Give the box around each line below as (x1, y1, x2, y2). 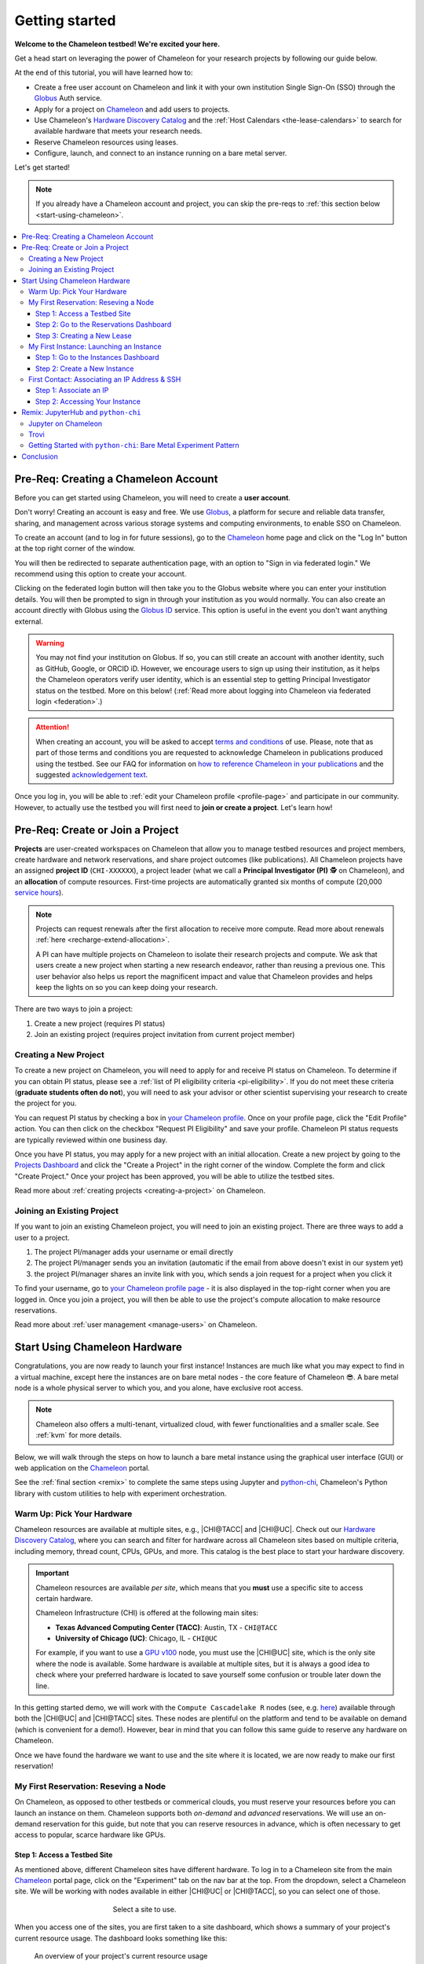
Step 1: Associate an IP (35, 386, 109, 395)
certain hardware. (35, 1593, 93, 1603)
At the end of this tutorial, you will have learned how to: (14, 68, 193, 78)
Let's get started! (14, 163, 71, 172)
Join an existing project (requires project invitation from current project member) (34, 1030, 295, 1039)
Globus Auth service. (34, 93, 102, 103)
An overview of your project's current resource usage (34, 1951, 208, 1961)
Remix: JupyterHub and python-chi (21, 408, 141, 417)
